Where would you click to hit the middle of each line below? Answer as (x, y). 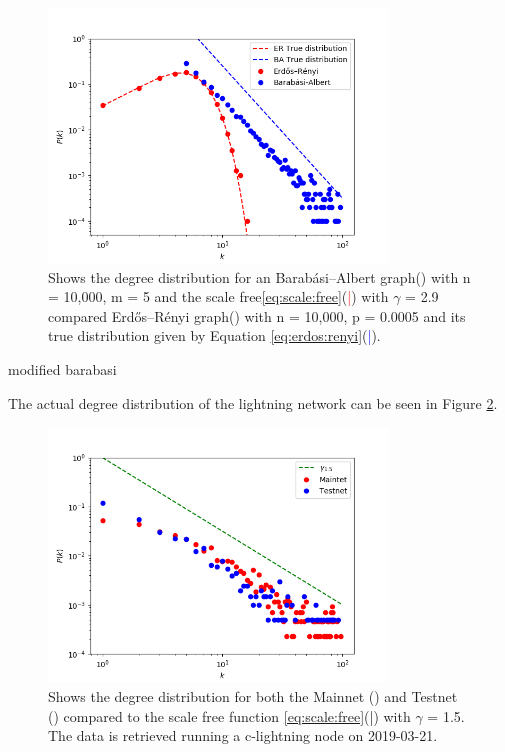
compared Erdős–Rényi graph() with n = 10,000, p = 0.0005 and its (257, 315)
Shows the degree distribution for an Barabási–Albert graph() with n (259, 276)
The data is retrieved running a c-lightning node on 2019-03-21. (243, 735)
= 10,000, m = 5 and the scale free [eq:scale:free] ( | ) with (218, 296)
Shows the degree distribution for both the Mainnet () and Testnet (253, 695)
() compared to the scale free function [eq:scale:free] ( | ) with (229, 715)
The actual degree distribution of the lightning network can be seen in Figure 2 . (253, 402)
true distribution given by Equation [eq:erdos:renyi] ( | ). (214, 335)
